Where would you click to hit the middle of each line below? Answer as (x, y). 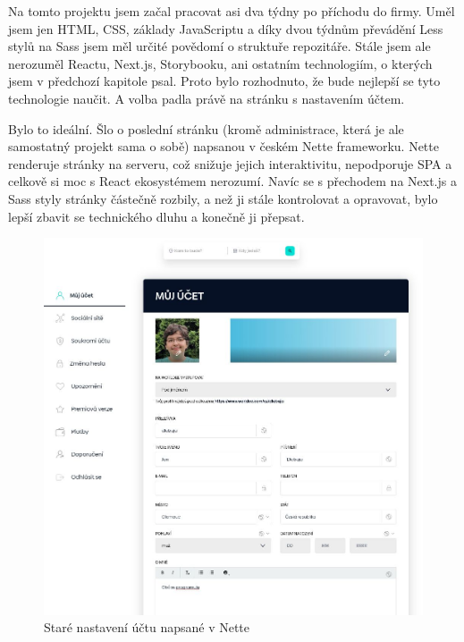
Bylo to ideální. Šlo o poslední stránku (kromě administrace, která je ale (206, 128)
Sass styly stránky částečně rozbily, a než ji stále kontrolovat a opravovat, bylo (223, 198)
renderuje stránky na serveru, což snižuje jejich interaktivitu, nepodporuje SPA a (230, 163)
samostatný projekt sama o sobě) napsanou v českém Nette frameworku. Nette (224, 146)
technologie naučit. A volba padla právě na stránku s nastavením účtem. (207, 98)
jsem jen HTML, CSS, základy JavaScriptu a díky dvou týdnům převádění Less (226, 28)
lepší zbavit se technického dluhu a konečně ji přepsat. (156, 216)
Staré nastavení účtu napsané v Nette (147, 627)
